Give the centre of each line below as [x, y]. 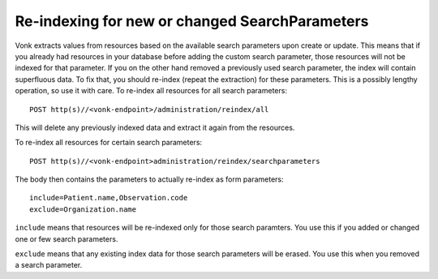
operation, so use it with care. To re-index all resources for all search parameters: [151, 91]
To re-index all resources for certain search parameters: [109, 143]
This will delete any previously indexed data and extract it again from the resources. [155, 127]
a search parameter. [49, 265]
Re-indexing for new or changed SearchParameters [192, 21]
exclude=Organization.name [83, 209]
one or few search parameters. [67, 238]
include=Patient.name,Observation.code [109, 198]
